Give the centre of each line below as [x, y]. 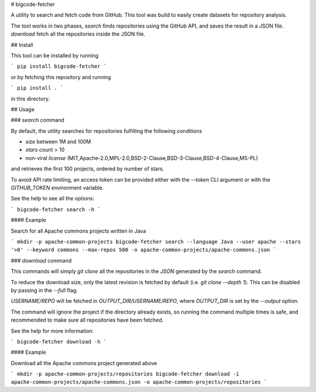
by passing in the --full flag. [44, 290]
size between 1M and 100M [58, 142]
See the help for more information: [52, 330]
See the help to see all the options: [53, 199]
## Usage [23, 109]
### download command [41, 260]
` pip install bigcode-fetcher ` [59, 67]
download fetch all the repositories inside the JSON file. [78, 34]
